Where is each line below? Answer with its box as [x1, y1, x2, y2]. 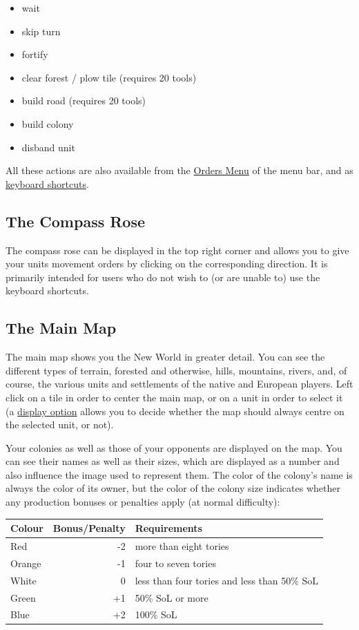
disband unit [21, 140, 75, 154]
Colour [10, 521, 43, 535]
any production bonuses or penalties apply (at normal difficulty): [6, 495, 280, 509]
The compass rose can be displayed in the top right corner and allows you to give [6, 242, 349, 257]
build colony [21, 116, 74, 131]
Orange [10, 555, 41, 570]
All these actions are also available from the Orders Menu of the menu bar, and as [6, 163, 353, 178]
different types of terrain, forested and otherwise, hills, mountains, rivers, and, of [6, 363, 347, 377]
